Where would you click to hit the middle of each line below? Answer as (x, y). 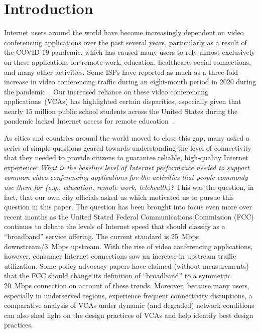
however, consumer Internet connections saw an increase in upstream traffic (120, 256)
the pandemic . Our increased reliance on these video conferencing (106, 91)
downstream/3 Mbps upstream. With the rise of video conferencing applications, (128, 246)
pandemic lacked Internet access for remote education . (89, 121)
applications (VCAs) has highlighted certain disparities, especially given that (123, 101)
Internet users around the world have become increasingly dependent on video (124, 32)
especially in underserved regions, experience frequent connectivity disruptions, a (128, 295)
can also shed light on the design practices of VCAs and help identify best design (129, 315)
